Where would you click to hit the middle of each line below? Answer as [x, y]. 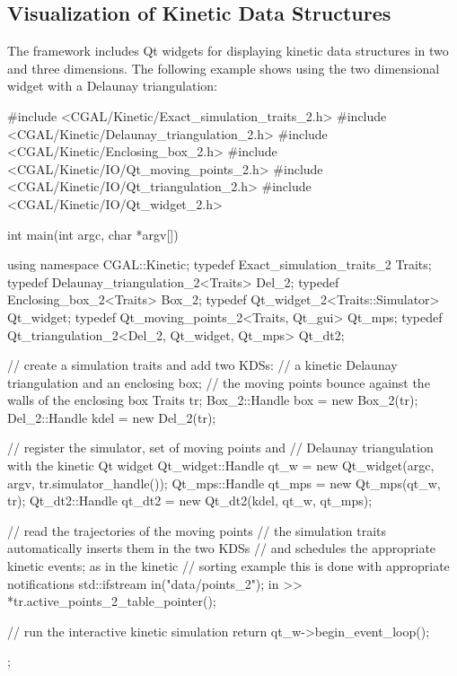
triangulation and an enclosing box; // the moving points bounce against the [219, 382]
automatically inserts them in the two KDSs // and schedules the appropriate [222, 548]
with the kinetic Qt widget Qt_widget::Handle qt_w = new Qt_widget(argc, [221, 465]
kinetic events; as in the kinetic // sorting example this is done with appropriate [228, 566]
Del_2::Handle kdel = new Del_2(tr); [112, 417]
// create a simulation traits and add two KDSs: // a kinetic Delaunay [202, 365]
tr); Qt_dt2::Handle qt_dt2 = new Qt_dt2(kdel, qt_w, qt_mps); [190, 500]
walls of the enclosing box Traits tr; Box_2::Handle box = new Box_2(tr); [213, 400]
